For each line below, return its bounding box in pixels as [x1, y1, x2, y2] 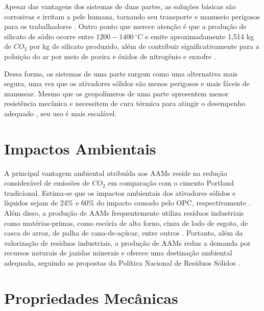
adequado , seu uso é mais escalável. [4, 108, 117, 118]
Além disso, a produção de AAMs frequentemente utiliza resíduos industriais [4, 208, 244, 218]
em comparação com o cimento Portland [108, 177, 234, 188]
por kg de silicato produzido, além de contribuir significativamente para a [29, 41, 259, 51]
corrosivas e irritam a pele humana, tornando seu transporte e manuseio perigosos [4, 11, 260, 21]
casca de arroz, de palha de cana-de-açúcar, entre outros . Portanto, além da [4, 227, 243, 238]
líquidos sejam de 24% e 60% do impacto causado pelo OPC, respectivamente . [4, 197, 251, 208]
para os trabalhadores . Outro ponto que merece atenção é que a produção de [4, 21, 247, 32]
